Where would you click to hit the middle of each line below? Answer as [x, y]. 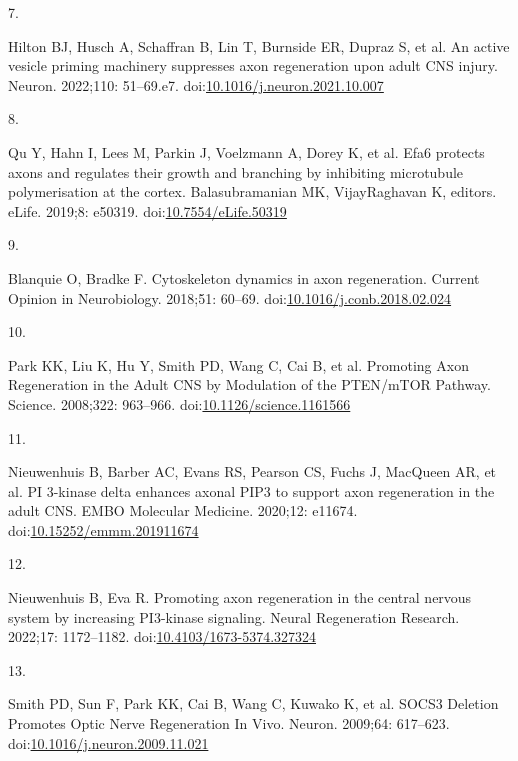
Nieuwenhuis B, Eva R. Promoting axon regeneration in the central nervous [240, 597]
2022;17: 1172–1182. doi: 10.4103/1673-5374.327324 [162, 636]
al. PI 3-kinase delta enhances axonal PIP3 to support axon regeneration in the [251, 490]
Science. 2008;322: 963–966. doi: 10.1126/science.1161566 [179, 403]
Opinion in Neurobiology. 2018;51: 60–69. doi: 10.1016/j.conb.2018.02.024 [230, 297]
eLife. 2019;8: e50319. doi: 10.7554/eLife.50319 [147, 210]
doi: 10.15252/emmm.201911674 [103, 529]
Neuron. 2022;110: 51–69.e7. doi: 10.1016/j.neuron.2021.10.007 [196, 84]
